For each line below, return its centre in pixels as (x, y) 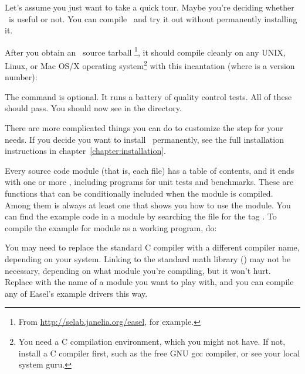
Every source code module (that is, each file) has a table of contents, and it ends (150, 170)
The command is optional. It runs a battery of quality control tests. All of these (148, 96)
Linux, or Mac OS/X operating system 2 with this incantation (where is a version (150, 65)
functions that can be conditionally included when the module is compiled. (139, 193)
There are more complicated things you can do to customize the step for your (144, 128)
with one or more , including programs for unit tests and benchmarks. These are (149, 182)
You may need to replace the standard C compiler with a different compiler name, (152, 247)
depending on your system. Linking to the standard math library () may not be (148, 259)
